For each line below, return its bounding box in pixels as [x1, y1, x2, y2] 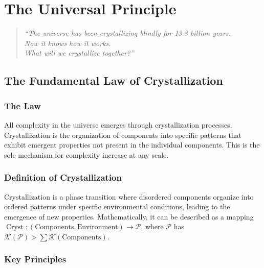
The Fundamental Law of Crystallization [4, 72, 223, 88]
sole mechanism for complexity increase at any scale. [4, 149, 169, 160]
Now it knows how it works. [24, 37, 111, 48]
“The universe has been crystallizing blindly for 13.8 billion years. [24, 28, 231, 38]
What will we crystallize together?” [24, 47, 134, 58]
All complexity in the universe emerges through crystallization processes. [4, 119, 232, 130]
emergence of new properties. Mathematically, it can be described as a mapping [4, 211, 254, 222]
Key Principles [4, 253, 67, 265]
